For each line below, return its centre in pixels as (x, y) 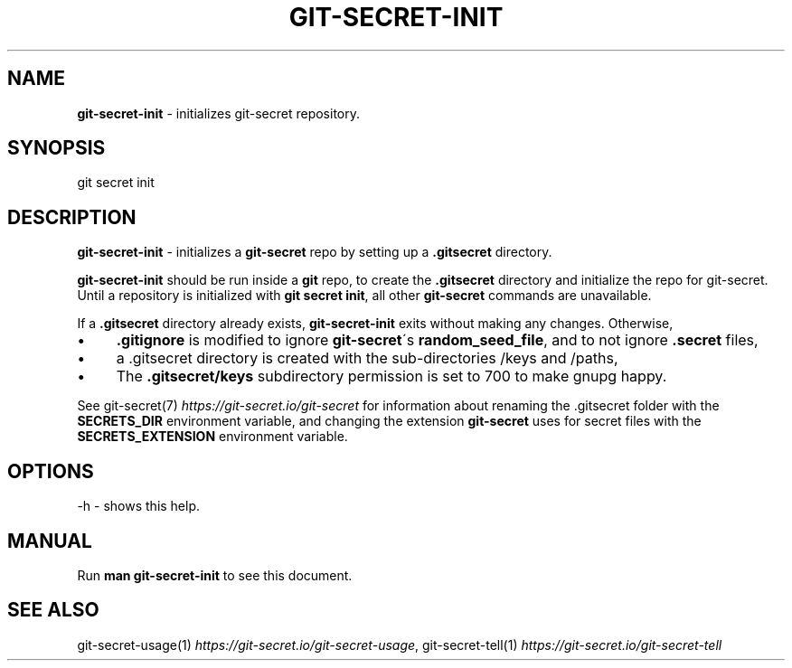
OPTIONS (51, 471)
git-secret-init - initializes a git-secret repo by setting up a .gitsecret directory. (315, 252)
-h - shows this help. (139, 506)
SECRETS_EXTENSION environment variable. (212, 437)
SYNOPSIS (57, 148)
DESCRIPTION (72, 217)
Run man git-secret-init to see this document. (215, 575)
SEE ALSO (53, 610)
